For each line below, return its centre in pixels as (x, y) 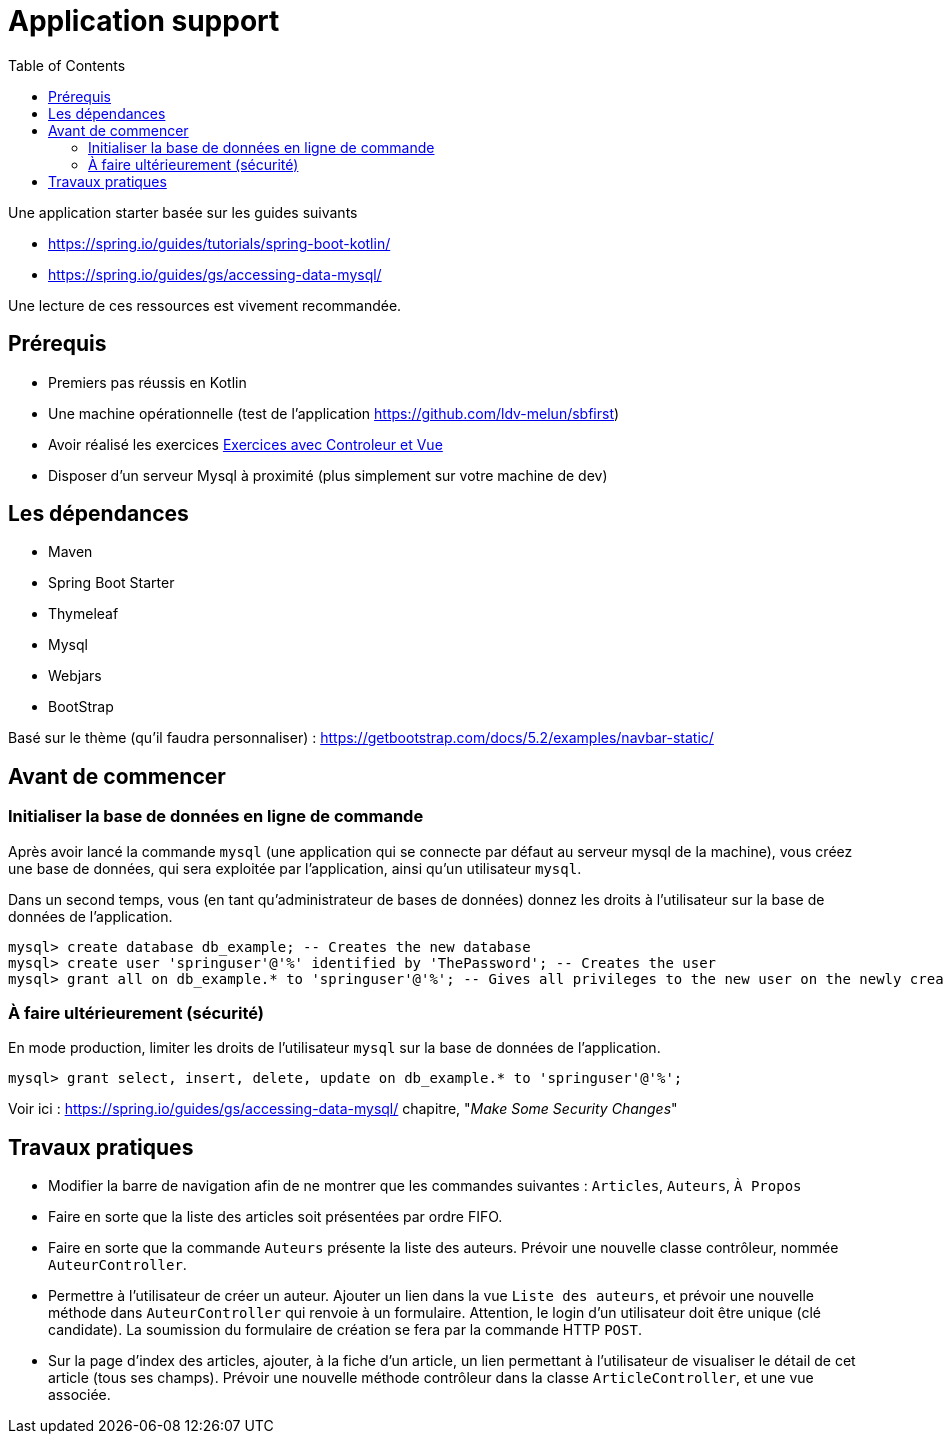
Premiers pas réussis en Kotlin (147, 382)
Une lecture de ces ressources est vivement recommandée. (205, 305)
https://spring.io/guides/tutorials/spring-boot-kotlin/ (219, 243)
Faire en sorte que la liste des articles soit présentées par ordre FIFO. (275, 1217)
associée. (79, 1395)
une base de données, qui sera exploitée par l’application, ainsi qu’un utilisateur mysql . (295, 868)
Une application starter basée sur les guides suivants (183, 212)
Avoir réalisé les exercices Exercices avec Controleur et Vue (245, 444)
